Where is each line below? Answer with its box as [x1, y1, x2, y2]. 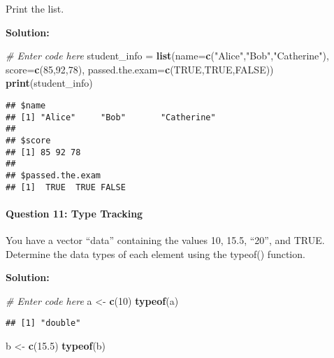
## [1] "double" [6, 318, 81, 329]
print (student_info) [6, 76, 93, 90]
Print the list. [6, 1, 64, 15]
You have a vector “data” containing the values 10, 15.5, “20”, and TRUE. [6, 233, 325, 248]
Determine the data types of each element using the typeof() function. [6, 246, 305, 261]
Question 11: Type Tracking [6, 206, 143, 220]
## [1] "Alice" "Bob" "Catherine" [6, 112, 216, 122]
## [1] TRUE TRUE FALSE [6, 182, 126, 192]
